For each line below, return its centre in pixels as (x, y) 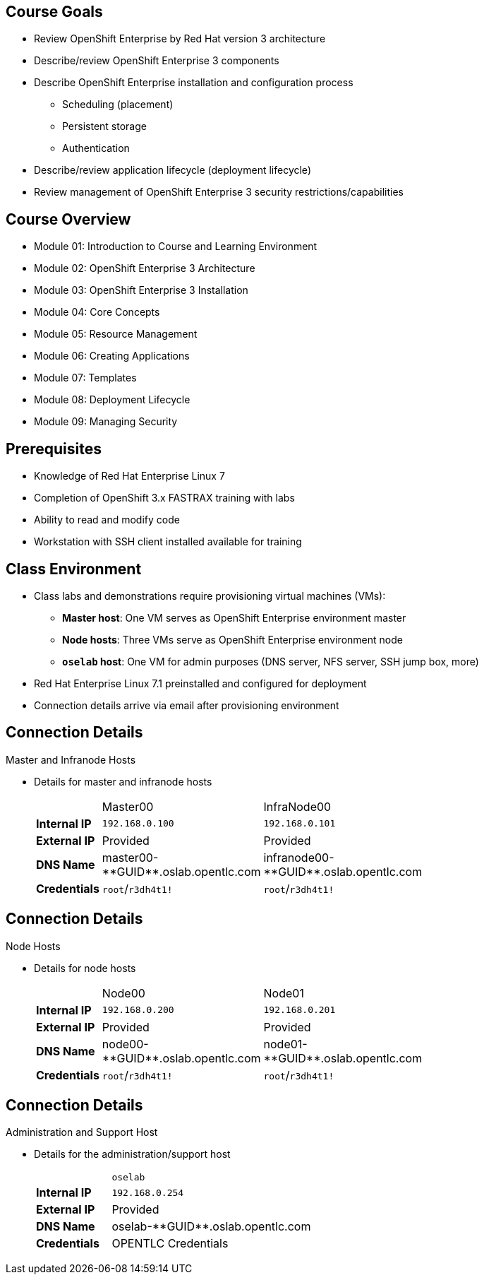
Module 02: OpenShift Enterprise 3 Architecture (145, 268)
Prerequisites (54, 449)
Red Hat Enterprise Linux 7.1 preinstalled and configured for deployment (200, 683)
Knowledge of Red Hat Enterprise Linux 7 (129, 476)
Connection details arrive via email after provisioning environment (187, 705)
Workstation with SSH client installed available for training (168, 542)
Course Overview (68, 219)
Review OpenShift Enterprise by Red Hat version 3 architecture (180, 39)
